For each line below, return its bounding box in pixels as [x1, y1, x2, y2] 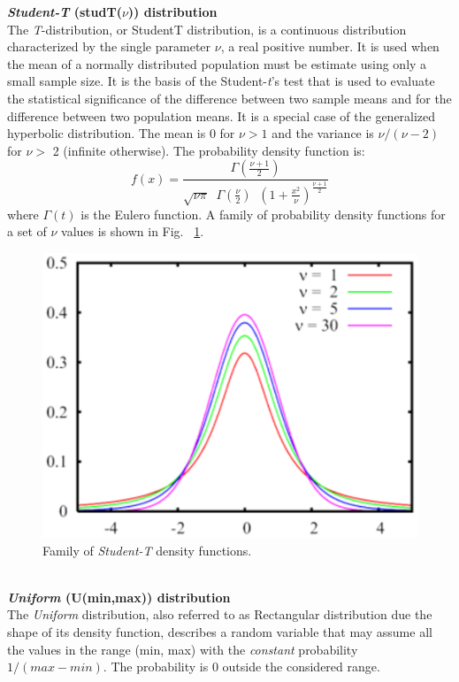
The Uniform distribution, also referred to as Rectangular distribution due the [7, 605, 432, 624]
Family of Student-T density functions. [42, 540, 252, 559]
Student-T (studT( [7, 3, 122, 20]
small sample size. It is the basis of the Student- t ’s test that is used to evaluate [7, 72, 435, 90]
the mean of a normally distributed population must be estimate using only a [7, 54, 427, 73]
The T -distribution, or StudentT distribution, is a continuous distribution [7, 19, 407, 38]
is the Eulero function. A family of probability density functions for [80, 204, 446, 223]
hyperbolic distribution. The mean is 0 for [7, 124, 235, 142]
